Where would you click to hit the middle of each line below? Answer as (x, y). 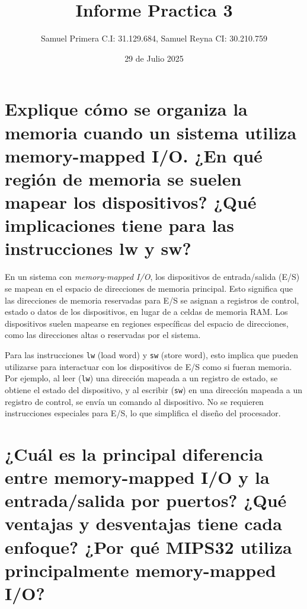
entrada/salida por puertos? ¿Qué (146, 500)
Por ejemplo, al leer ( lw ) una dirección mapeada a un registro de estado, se (141, 378)
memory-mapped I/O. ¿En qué (134, 155)
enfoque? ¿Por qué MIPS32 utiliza (148, 546)
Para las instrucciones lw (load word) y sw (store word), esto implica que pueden (151, 354)
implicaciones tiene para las (119, 225)
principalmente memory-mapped (140, 570)
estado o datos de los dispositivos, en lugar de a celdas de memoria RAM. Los (146, 312)
